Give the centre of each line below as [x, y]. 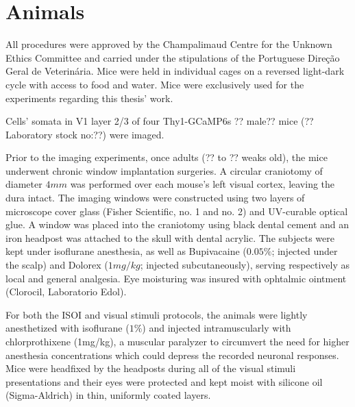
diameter [24, 184]
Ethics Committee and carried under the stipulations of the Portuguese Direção [173, 57]
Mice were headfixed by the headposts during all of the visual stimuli [151, 368]
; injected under [305, 251]
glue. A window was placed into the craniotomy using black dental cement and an [177, 224]
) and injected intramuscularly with [217, 328]
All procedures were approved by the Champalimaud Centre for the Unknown [169, 44]
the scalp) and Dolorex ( [57, 265]
